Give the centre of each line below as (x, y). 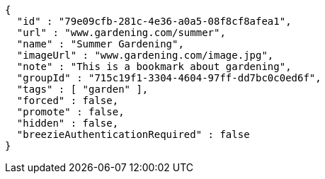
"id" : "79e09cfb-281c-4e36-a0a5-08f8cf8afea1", (154, 21)
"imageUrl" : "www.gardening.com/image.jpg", (145, 55)
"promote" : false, (70, 112)
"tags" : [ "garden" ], (82, 89)
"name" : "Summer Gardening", (100, 44)
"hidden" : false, (68, 123)
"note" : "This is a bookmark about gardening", (154, 67)
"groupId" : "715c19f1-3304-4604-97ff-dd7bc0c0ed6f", (169, 78)
